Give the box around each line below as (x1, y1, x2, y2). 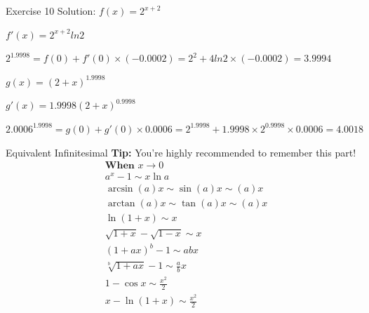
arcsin (107, 184, 133, 194)
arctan (107, 199, 135, 209)
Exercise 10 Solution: (6, 4, 96, 18)
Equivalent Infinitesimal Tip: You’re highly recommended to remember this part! (6, 145, 356, 159)
